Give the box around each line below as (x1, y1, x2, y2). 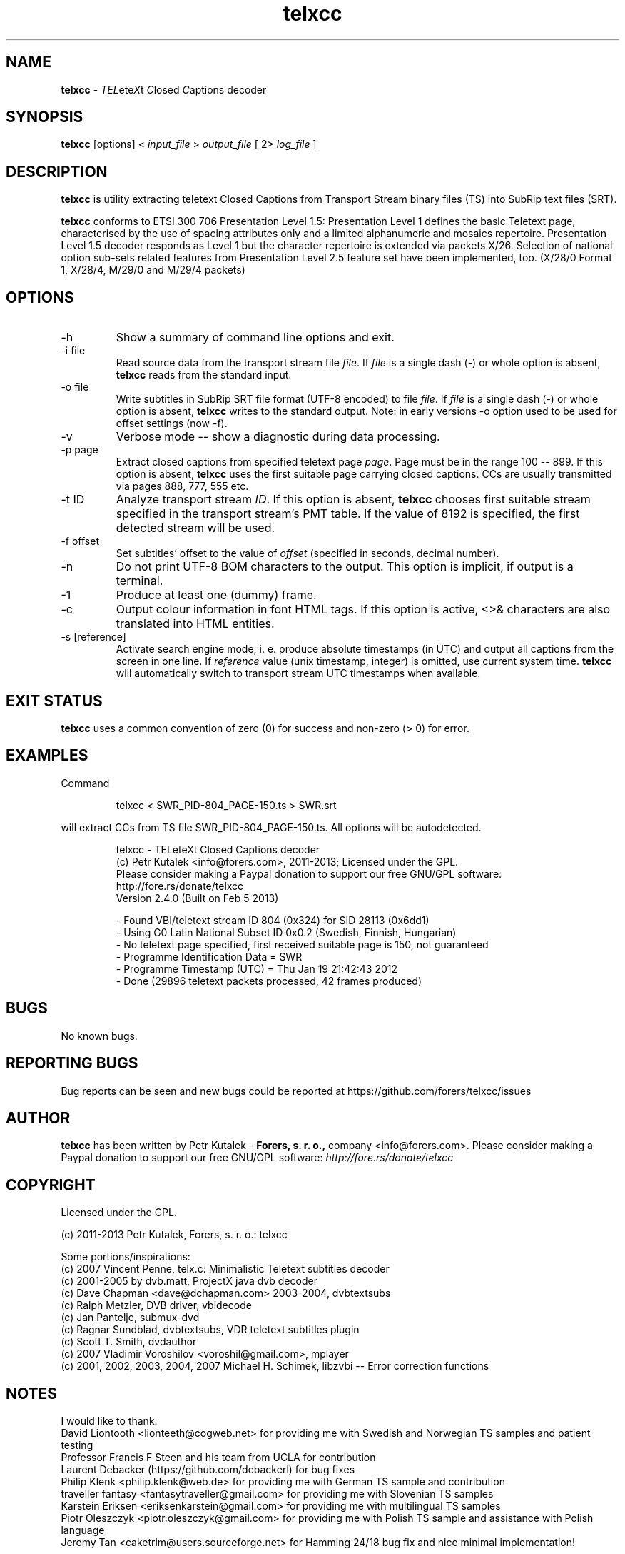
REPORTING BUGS (6, 1054, 138, 1073)
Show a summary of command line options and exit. (116, 330, 395, 345)
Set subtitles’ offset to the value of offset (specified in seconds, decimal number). (116, 547, 499, 560)
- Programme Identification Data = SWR (116, 950, 303, 963)
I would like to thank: (61, 1415, 158, 1428)
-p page (61, 443, 98, 456)
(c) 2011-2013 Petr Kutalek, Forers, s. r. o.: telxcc (61, 1228, 288, 1241)
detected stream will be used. (116, 521, 275, 536)
